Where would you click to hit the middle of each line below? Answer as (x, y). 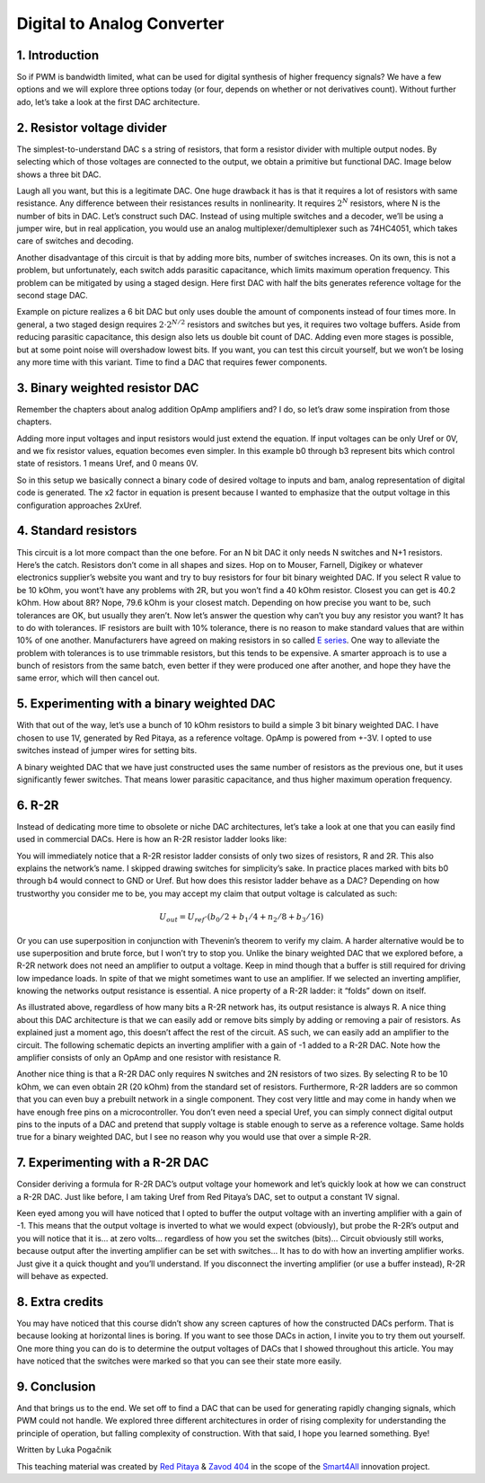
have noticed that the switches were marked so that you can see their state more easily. (179, 1361)
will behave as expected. (62, 1276)
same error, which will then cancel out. (88, 678)
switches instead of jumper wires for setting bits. (107, 750)
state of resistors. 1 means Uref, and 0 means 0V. (107, 464)
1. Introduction (57, 55)
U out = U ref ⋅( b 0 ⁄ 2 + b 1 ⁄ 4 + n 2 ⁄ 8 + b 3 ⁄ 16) (241, 918)
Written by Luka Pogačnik (64, 1450)
